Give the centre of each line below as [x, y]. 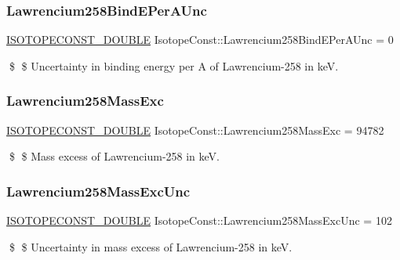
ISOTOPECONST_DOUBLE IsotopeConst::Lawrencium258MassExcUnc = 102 [199, 220]
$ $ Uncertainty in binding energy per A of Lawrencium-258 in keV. [174, 65]
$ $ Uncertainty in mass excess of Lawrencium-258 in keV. [151, 246]
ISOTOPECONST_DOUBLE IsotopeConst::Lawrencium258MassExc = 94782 [195, 130]
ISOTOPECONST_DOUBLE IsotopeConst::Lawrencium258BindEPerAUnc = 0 [200, 40]
